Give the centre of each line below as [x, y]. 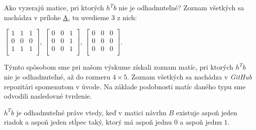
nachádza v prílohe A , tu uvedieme [57, 17]
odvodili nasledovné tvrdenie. [48, 96]
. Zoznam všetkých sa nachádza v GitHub [190, 76]
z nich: [127, 17]
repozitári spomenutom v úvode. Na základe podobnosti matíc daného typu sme [125, 86]
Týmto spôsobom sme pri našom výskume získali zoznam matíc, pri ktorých [119, 67]
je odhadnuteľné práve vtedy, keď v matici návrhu [91, 112]
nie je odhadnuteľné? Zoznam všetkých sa [181, 7]
